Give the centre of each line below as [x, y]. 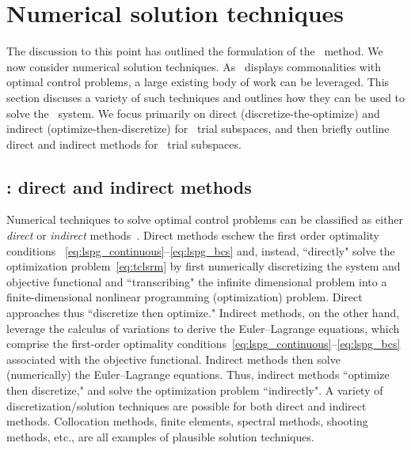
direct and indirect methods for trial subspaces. [124, 144]
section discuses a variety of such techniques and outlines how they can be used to [206, 97]
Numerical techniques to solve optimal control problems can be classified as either [205, 219]
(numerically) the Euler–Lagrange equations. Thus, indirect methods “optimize [198, 374]
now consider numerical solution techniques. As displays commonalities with [194, 66]
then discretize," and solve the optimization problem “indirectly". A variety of [195, 390]
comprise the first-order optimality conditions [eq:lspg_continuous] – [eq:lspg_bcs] [204, 344]
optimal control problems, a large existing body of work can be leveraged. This [198, 82]
